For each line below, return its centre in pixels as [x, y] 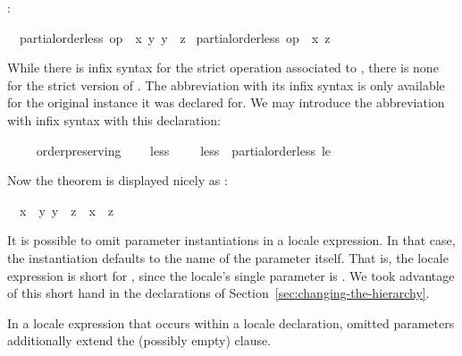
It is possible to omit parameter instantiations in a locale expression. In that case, [231, 240]
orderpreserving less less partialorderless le [184, 150]
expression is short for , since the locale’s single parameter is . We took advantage [231, 275]
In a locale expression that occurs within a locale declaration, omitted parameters [231, 322]
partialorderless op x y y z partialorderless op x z [175, 37]
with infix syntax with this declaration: [114, 119]
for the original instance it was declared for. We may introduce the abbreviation [226, 102]
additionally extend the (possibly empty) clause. [139, 340]
